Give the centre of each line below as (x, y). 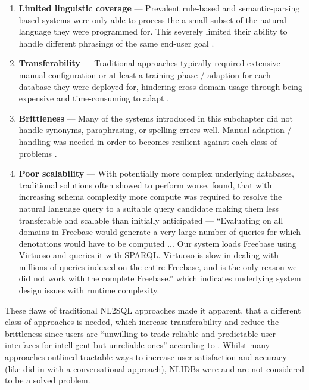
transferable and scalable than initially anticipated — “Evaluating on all (151, 220)
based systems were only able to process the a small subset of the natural (152, 19)
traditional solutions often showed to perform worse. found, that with (145, 185)
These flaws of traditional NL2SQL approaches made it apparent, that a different (153, 310)
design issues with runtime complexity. (89, 290)
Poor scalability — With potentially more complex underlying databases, (156, 173)
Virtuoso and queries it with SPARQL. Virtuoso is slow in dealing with (149, 255)
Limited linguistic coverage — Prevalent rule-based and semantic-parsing (159, 8)
